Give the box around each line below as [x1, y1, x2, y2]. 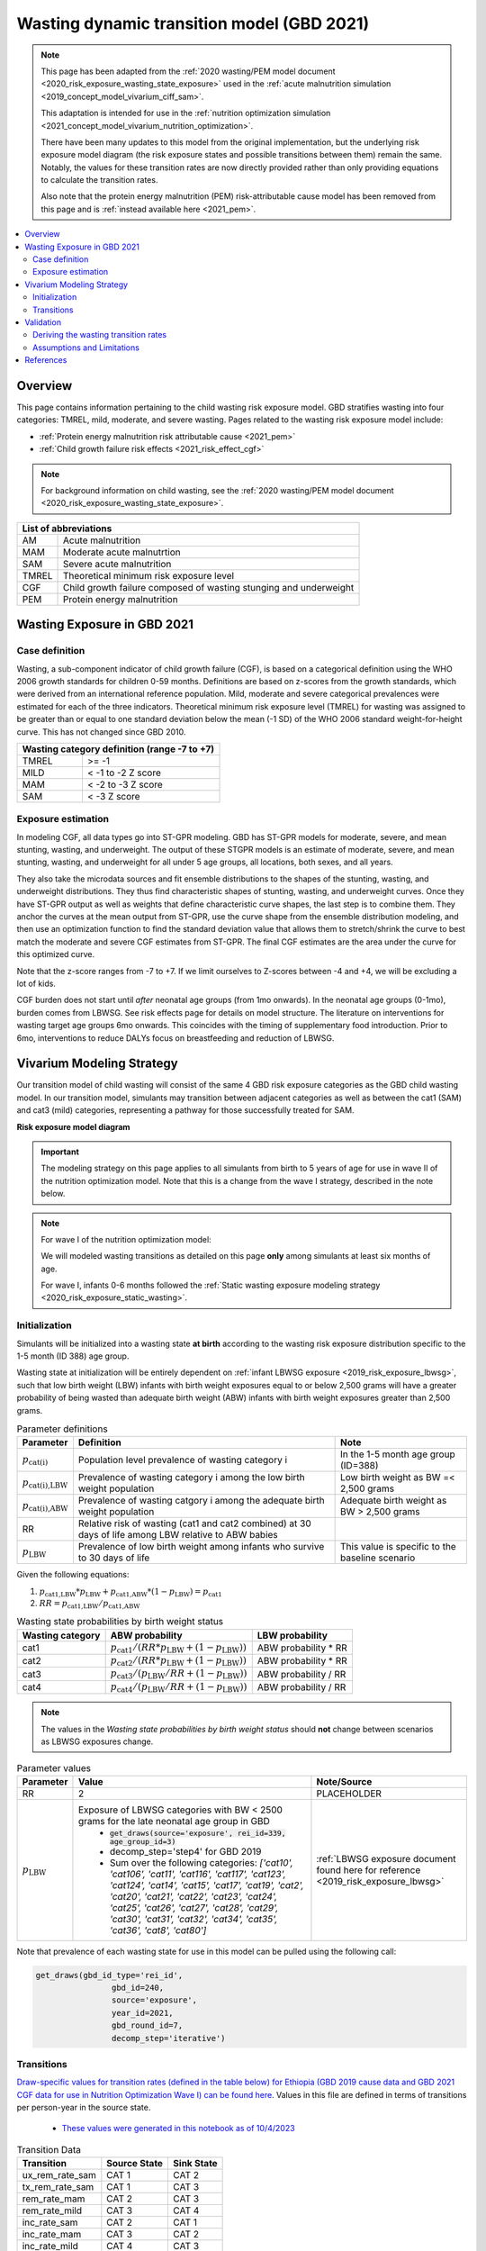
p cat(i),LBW [22, 1477, 68, 1490]
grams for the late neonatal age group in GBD [77, 1814, 270, 1827]
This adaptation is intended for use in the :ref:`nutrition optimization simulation [40, 108, 331, 119]
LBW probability [256, 1629, 328, 1641]
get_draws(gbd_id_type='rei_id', [35, 1970, 184, 1980]
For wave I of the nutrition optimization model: [40, 1234, 211, 1244]
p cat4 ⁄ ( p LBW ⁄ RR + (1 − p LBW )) [110, 1680, 247, 1695]
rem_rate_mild [22, 2204, 83, 2217]
